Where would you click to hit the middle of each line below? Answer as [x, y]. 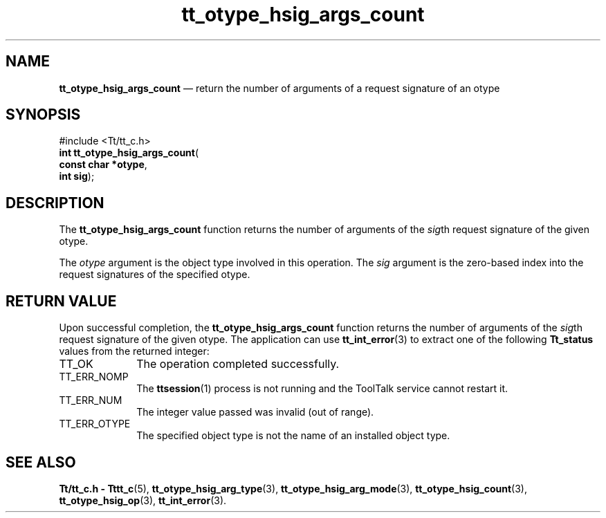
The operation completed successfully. [238, 364]
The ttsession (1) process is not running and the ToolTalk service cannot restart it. [322, 389]
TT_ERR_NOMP [94, 377]
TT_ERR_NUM [91, 400]
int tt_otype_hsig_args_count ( [129, 153]
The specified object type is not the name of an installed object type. [293, 436]
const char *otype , [103, 165]
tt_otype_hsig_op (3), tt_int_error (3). [143, 500]
